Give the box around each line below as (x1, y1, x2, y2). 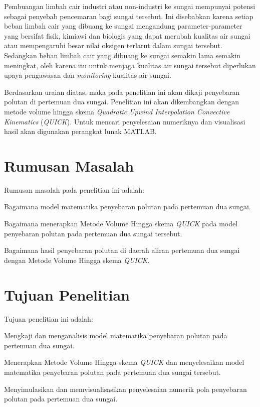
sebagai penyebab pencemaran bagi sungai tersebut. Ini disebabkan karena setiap (4, 11, 253, 21)
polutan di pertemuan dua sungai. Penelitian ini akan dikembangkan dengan (4, 96, 239, 107)
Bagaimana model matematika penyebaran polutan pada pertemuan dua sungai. (4, 201, 251, 212)
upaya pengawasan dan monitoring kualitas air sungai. (4, 70, 171, 80)
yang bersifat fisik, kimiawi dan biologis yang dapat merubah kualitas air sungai (4, 30, 250, 41)
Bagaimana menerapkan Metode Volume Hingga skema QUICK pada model (4, 218, 238, 229)
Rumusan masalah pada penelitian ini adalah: (4, 184, 144, 195)
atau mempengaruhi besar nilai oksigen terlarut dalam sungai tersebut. (4, 40, 222, 51)
